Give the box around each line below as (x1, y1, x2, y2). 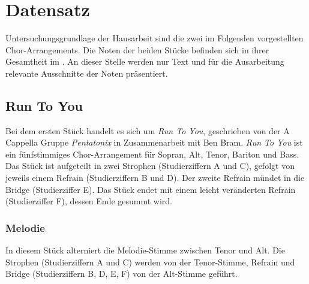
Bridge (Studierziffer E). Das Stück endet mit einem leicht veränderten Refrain (5, 183, 296, 195)
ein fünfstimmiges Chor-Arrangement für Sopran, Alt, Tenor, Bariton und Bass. (5, 147, 299, 160)
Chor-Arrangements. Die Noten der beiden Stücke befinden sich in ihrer (5, 43, 269, 56)
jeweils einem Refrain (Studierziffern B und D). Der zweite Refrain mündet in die (5, 171, 305, 184)
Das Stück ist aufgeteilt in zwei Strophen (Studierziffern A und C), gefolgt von (5, 159, 295, 172)
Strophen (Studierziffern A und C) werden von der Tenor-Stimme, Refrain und (5, 255, 295, 268)
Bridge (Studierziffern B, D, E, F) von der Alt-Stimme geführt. (5, 267, 238, 280)
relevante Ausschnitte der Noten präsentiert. (5, 67, 168, 79)
